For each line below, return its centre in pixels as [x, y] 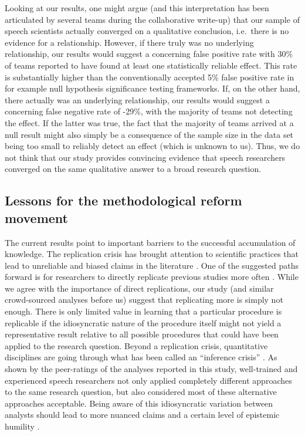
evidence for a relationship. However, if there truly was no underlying [129, 42]
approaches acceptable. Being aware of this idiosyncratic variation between [139, 403]
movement [36, 217]
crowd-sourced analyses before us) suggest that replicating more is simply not [144, 300]
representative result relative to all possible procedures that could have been [142, 334]
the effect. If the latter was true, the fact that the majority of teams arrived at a [149, 122]
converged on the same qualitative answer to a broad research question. [133, 169]
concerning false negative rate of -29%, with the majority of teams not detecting [149, 111]
